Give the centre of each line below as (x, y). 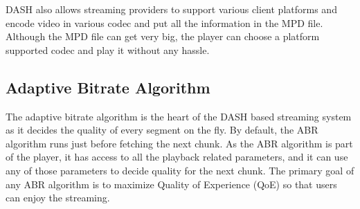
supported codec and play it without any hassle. (108, 49)
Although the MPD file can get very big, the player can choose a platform (163, 36)
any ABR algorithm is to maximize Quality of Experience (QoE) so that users (171, 184)
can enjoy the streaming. (58, 198)
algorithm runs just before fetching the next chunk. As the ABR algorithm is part (179, 143)
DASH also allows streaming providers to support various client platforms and (171, 9)
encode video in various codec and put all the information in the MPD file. (164, 22)
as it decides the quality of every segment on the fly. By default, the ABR (162, 130)
